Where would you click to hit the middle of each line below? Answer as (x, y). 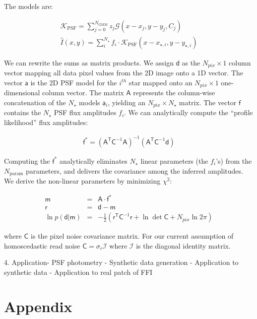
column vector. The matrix (83, 93)
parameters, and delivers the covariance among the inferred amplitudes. (134, 170)
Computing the (27, 160)
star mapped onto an (161, 82)
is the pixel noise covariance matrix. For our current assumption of (132, 236)
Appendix (38, 306)
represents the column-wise (174, 93)
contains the (23, 112)
